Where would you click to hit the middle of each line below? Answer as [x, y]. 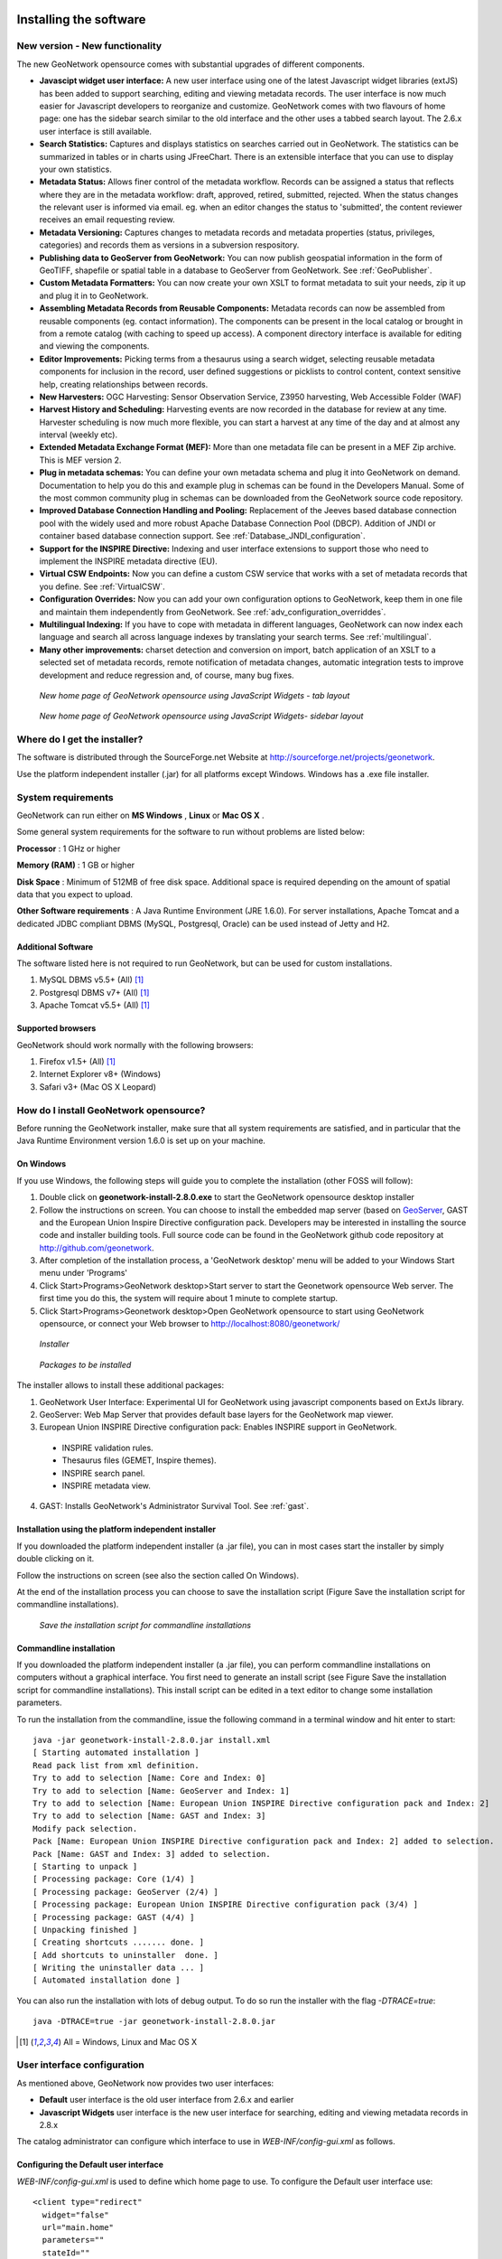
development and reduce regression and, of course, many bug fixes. [167, 675]
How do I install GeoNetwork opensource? [111, 1110]
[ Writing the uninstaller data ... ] [119, 1968]
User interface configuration [80, 2065]
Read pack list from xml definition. [116, 1765]
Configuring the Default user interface [90, 2165]
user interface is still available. [96, 131]
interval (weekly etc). [78, 435]
